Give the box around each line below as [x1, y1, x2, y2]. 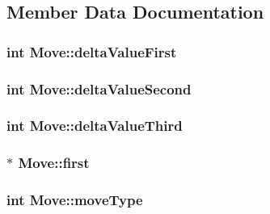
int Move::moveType [6, 190, 143, 210]
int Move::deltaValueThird [6, 115, 183, 136]
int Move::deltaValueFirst [6, 41, 177, 61]
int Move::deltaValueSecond [6, 78, 192, 99]
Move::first [18, 153, 90, 173]
